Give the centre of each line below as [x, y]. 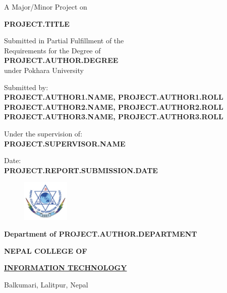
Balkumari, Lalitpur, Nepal [46, 284]
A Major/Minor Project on [46, 7]
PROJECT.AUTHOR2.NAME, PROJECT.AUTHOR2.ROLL [114, 106]
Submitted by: [26, 87]
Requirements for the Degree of [52, 50]
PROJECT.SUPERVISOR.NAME [65, 143]
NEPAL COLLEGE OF [46, 250]
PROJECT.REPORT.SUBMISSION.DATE [81, 170]
